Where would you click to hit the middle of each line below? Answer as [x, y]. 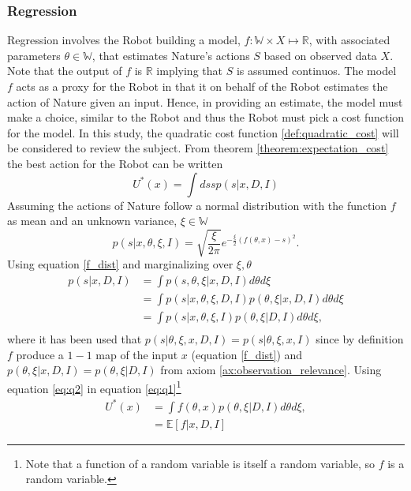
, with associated [349, 40]
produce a [40, 354]
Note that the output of [65, 71]
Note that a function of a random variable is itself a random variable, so [200, 463]
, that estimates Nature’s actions [171, 55]
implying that [189, 71]
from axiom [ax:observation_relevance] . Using [271, 370]
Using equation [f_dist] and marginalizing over [120, 264]
